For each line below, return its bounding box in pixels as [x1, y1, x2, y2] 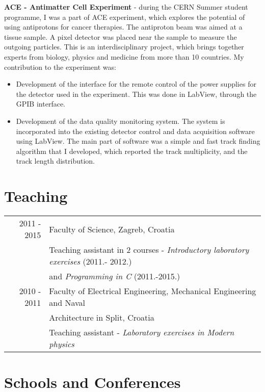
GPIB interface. [16, 98, 65, 109]
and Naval [49, 297, 86, 309]
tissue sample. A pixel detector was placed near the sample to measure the [4, 31, 237, 42]
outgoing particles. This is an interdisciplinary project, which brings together [4, 41, 244, 52]
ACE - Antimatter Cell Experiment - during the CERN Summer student [4, 2, 248, 12]
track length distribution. [16, 155, 95, 166]
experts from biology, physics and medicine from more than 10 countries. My [4, 51, 244, 62]
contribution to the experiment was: [4, 61, 116, 72]
